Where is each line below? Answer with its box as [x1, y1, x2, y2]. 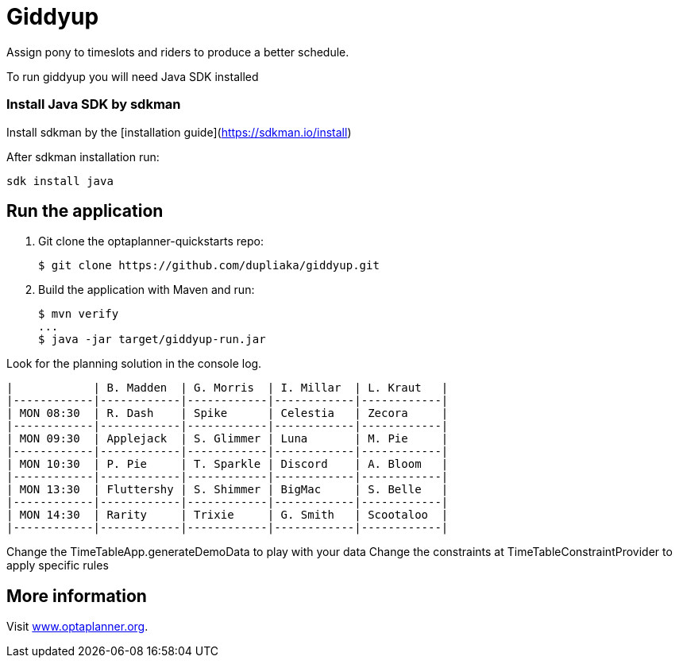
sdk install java [6, 174, 114, 187]
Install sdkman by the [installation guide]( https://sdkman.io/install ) [6, 125, 352, 139]
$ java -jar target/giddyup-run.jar [38, 333, 266, 346]
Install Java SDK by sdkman [6, 96, 181, 113]
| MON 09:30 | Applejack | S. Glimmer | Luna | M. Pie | [6, 432, 449, 446]
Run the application [6, 200, 164, 221]
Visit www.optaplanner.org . [6, 620, 149, 634]
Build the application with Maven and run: [38, 283, 255, 297]
